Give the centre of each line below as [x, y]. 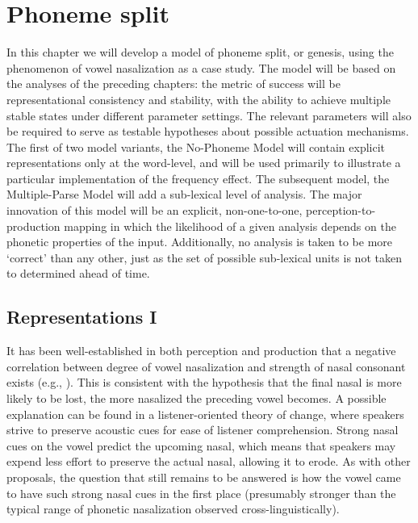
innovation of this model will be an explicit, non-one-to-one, [155, 210]
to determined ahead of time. [78, 273]
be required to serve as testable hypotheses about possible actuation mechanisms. [208, 131]
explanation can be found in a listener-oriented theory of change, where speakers [205, 414]
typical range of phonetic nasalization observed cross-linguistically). [173, 509]
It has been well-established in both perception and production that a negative [201, 351]
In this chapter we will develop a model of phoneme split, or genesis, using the [200, 52]
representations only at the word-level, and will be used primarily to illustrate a [204, 163]
